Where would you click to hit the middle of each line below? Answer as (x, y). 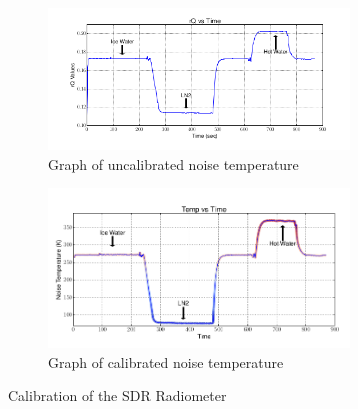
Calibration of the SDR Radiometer (117, 395)
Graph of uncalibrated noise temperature (173, 163)
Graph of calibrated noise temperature (166, 361)
